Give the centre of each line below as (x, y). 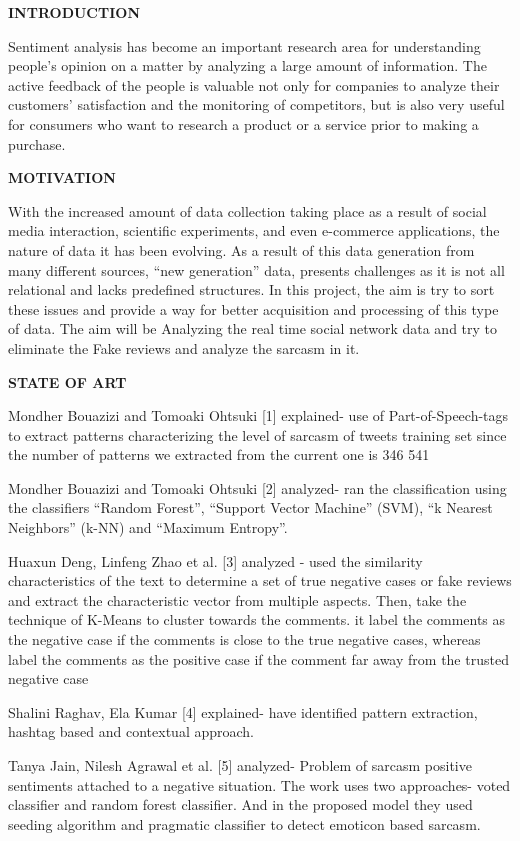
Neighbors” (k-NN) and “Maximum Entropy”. (148, 527)
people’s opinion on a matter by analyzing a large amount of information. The (247, 65)
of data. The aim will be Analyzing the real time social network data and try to (253, 328)
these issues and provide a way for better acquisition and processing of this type (253, 308)
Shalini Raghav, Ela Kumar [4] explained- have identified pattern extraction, (243, 711)
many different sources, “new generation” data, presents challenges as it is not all (256, 269)
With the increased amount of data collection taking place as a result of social (247, 210)
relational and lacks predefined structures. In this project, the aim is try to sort (251, 289)
